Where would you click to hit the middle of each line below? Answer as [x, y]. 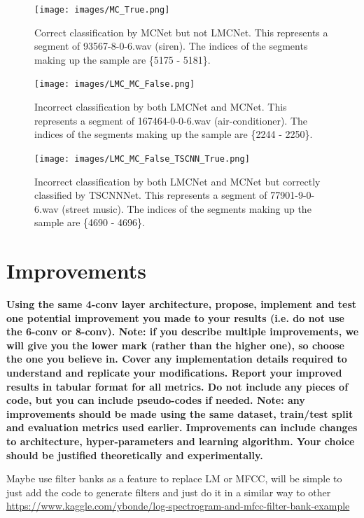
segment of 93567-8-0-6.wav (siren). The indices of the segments [171, 46]
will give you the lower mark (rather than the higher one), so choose [175, 345]
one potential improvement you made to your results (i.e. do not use [175, 317]
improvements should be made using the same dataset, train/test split [180, 413]
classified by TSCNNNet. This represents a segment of [151, 195]
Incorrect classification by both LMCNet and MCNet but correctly [177, 181]
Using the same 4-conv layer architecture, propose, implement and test [182, 304]
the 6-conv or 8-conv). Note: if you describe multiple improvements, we [183, 331]
